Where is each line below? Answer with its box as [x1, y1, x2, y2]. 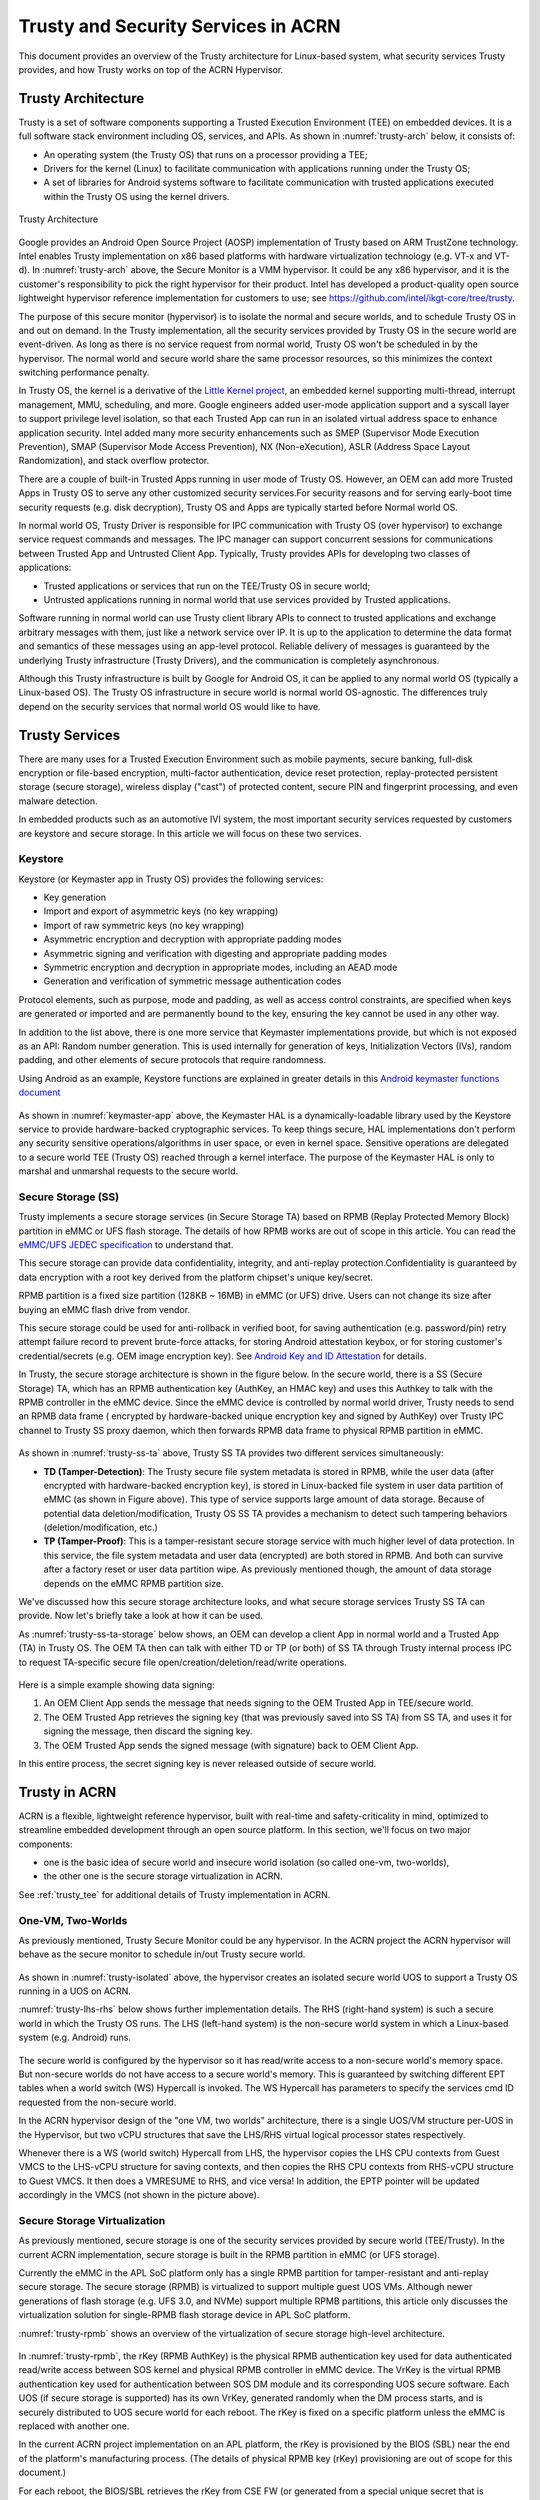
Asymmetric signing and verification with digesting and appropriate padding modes [43, 947, 388, 959]
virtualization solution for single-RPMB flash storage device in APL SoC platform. [18, 2309, 351, 2321]
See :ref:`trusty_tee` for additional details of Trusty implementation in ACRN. [18, 1888, 331, 1900]
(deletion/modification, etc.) [43, 1521, 159, 1534]
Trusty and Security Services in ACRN [18, 15, 341, 37]
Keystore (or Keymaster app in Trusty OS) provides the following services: [18, 873, 324, 885]
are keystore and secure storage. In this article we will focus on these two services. [18, 827, 362, 839]
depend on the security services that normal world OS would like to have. [18, 700, 321, 712]
